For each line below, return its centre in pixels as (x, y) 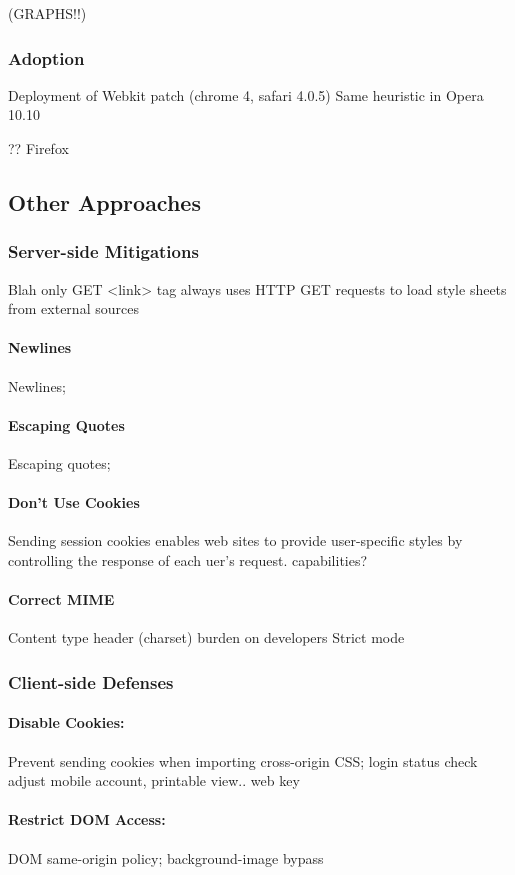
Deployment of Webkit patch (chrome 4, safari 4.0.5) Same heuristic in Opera (246, 94)
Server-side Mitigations (103, 251)
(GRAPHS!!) (47, 13)
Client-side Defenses (91, 681)
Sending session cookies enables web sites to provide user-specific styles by (235, 540)
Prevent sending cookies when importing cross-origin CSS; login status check (243, 760)
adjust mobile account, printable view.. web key (154, 780)
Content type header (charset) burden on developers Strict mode (206, 637)
